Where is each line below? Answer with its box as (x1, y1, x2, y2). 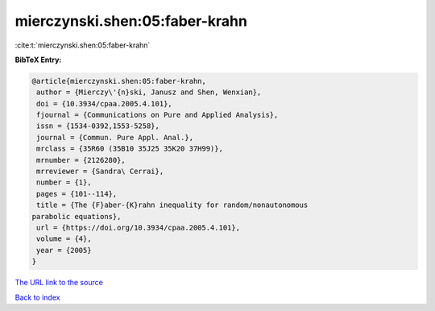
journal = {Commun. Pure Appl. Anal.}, (36, 133, 193, 142)
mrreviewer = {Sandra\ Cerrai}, (36, 167, 164, 176)
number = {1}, (36, 178, 92, 187)
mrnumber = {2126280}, (36, 155, 126, 164)
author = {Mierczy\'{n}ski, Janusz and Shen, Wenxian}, (36, 88, 262, 97)
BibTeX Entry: (14, 55, 62, 64)
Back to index (14, 292, 60, 302)
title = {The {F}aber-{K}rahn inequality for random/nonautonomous (36, 201, 309, 209)
